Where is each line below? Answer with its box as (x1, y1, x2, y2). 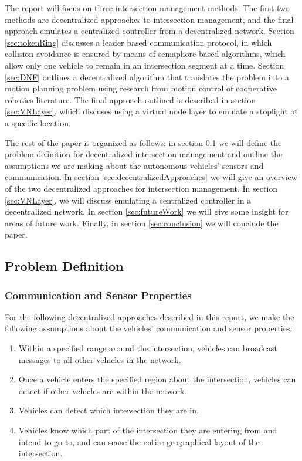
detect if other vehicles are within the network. (18, 384, 187, 396)
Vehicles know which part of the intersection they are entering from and (18, 424, 277, 436)
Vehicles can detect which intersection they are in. (18, 404, 199, 416)
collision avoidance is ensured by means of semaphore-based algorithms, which (5, 48, 286, 60)
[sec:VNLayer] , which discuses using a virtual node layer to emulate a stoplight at (5, 105, 298, 117)
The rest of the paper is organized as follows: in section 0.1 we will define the (5, 136, 282, 148)
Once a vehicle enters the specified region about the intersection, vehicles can (18, 373, 296, 385)
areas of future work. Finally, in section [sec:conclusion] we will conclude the (5, 216, 279, 229)
